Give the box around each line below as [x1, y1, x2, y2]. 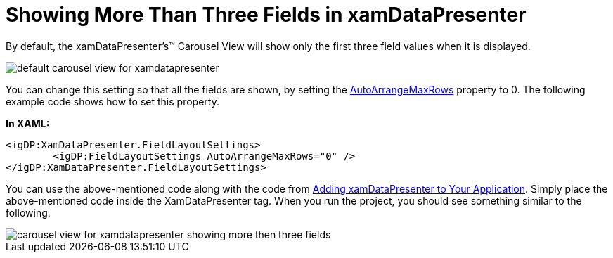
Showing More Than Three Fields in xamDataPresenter [6, 3, 527, 27]
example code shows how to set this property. [6, 95, 219, 108]
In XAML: [6, 117, 50, 129]
